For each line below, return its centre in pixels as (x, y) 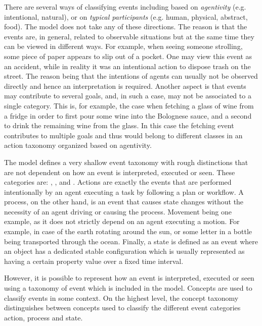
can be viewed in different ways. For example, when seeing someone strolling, (123, 46)
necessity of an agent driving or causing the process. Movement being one (118, 211)
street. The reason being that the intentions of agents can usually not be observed (131, 76)
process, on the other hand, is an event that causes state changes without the (124, 202)
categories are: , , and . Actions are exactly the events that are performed (118, 182)
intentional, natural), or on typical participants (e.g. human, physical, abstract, (126, 16)
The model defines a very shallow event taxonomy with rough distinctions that (126, 162)
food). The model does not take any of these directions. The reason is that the (126, 26)
